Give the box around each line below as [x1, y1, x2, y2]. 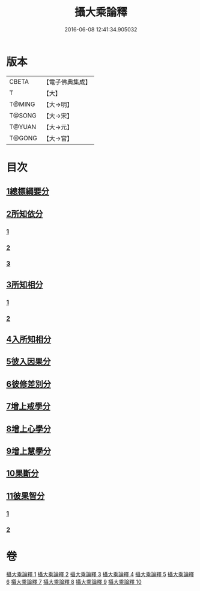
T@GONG [9, 134, 37, 142]
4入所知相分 [6, 334, 52, 345]
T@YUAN [9, 122, 37, 131]
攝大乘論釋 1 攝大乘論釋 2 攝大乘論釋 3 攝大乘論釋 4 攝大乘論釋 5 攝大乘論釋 [6, 571, 194, 578]
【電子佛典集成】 [43, 78, 91, 86]
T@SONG [9, 111, 37, 119]
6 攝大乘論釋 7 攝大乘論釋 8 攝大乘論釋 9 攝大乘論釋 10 [6, 578, 142, 585]
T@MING [9, 100, 35, 108]
